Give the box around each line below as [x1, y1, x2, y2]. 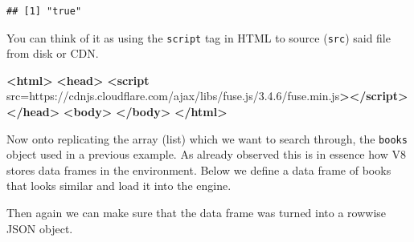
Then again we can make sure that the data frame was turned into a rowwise [6, 204, 387, 221]
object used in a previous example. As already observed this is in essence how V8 [6, 146, 406, 163]
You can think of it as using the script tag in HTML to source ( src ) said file [6, 29, 391, 46]
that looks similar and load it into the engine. [6, 177, 232, 194]
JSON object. [6, 220, 73, 236]
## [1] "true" [6, 6, 82, 17]
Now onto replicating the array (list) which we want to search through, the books [6, 130, 408, 147]
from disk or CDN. [6, 45, 99, 62]
